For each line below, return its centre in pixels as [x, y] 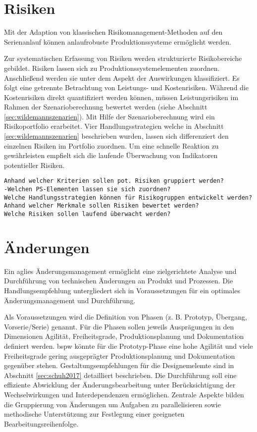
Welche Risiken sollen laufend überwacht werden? [87, 214]
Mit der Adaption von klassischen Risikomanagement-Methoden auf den [113, 32]
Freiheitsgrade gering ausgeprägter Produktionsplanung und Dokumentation [120, 355]
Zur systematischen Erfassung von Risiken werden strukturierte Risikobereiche [123, 58]
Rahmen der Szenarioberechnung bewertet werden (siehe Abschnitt [106, 107]
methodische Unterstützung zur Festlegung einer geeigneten [94, 414]
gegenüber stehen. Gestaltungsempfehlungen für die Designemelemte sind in [119, 365]
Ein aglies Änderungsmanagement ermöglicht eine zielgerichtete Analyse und [120, 271]
